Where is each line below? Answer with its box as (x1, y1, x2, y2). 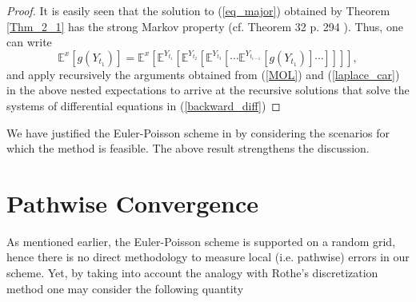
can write (6, 34, 52, 50)
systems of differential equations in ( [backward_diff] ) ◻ (6, 97, 281, 113)
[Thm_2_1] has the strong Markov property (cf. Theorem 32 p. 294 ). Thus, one (6, 18, 403, 34)
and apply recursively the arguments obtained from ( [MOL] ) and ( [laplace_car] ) (6, 66, 400, 82)
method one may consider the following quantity (6, 280, 244, 296)
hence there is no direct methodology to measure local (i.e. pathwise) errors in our (6, 248, 410, 265)
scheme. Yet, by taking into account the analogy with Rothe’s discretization (6, 264, 378, 281)
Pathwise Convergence (6, 186, 258, 219)
